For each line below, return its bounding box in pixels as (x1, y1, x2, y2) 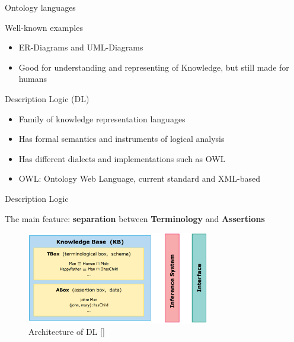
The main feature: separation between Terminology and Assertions (5, 212, 265, 224)
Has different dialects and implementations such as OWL (18, 152, 226, 164)
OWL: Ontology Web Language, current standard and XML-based (18, 172, 261, 185)
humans (18, 72, 47, 85)
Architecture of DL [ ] (28, 325, 105, 338)
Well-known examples (5, 21, 83, 33)
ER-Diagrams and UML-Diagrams (18, 41, 143, 53)
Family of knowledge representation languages (18, 112, 186, 125)
